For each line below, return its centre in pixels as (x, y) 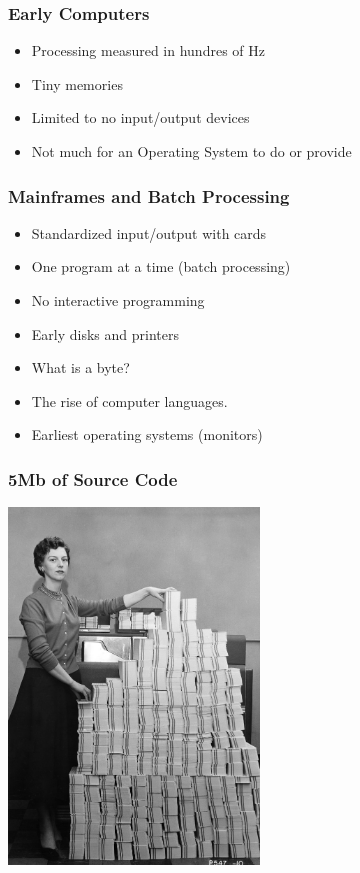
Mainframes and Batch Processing (149, 195)
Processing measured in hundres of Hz (148, 50)
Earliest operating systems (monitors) (147, 434)
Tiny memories (77, 83)
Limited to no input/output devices (140, 117)
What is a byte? (80, 367)
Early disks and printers (105, 333)
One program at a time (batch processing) (161, 266)
